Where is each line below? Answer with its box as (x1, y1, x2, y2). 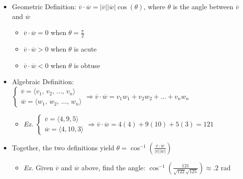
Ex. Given (23, 162, 53, 172)
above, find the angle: (81, 162, 145, 172)
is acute (74, 44, 97, 54)
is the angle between (173, 1, 233, 11)
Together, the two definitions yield (12, 142, 114, 152)
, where (143, 1, 165, 11)
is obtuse (74, 60, 100, 70)
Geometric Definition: (12, 1, 76, 11)
